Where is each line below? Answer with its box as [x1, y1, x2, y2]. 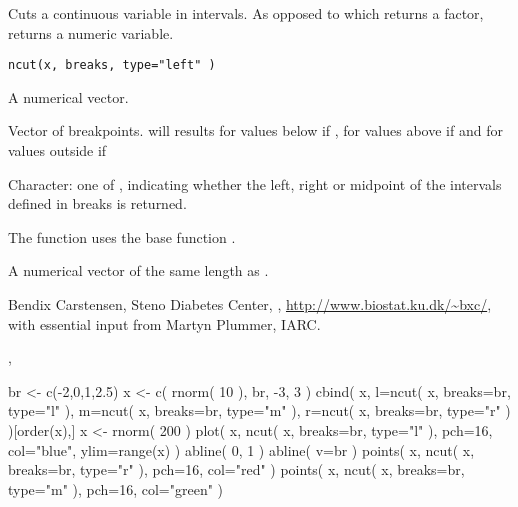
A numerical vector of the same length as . [8, 260, 269, 281]
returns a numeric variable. [8, 22, 174, 43]
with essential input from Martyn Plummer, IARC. [8, 313, 321, 334]
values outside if [8, 140, 107, 161]
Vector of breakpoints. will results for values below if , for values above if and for [8, 120, 503, 141]
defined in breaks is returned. [8, 193, 187, 214]
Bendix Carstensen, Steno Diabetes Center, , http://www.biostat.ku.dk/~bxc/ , [8, 294, 492, 314]
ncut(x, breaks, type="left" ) [8, 58, 216, 73]
